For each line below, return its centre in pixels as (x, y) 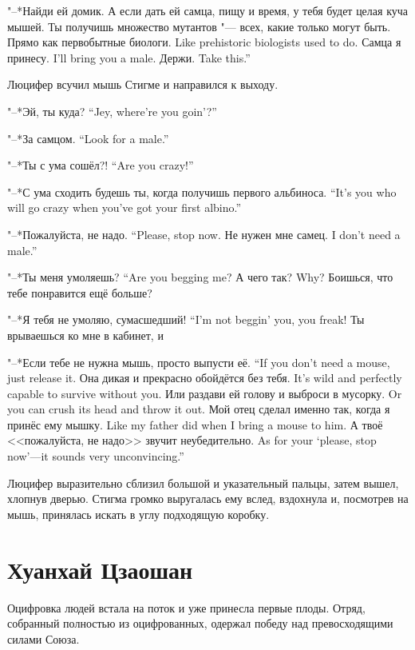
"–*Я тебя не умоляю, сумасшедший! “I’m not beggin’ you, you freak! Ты (186, 319)
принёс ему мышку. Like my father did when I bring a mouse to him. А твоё (195, 424)
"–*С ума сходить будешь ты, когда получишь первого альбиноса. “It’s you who (202, 191)
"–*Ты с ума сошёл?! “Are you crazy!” (101, 165)
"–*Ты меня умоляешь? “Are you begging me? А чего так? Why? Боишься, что (200, 277)
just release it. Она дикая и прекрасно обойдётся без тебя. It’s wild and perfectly (205, 378)
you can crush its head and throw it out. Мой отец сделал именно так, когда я (199, 409)
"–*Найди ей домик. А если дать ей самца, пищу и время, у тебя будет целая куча (207, 10)
